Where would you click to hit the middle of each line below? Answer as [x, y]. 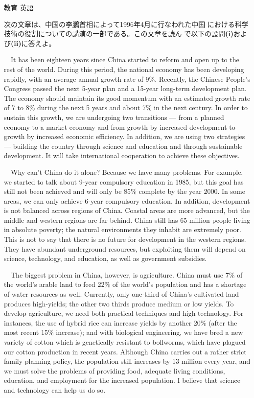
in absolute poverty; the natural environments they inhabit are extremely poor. [123, 229]
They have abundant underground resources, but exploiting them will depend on [125, 248]
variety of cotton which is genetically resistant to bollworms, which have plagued [125, 342]
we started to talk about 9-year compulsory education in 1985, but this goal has [124, 181]
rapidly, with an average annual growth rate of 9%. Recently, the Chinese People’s [127, 79]
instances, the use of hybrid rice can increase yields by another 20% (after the [121, 322]
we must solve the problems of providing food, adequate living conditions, [115, 370]
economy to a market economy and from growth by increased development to [120, 127]
